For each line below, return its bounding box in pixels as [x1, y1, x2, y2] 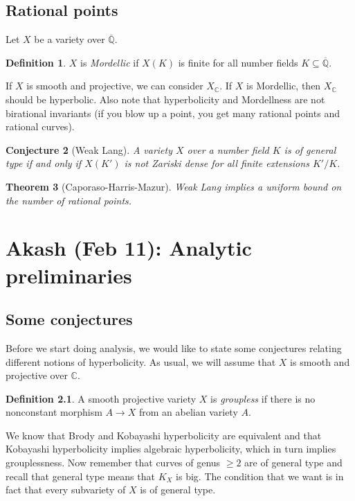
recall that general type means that [6, 468, 155, 483]
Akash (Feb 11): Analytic [6, 234, 252, 262]
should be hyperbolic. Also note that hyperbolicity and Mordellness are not [6, 91, 325, 106]
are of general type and [244, 455, 343, 470]
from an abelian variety [138, 405, 238, 419]
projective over [6, 368, 68, 383]
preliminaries [6, 261, 132, 289]
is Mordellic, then [246, 78, 321, 93]
